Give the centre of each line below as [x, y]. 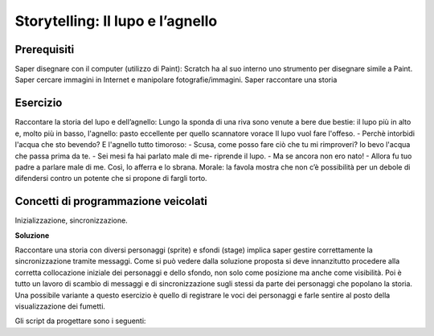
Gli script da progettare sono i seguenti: [80, 321]
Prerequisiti [45, 49]
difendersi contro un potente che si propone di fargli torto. [111, 178]
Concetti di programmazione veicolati [111, 201]
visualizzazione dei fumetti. [60, 306]
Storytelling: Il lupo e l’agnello [116, 21]
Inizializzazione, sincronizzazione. [71, 220]
